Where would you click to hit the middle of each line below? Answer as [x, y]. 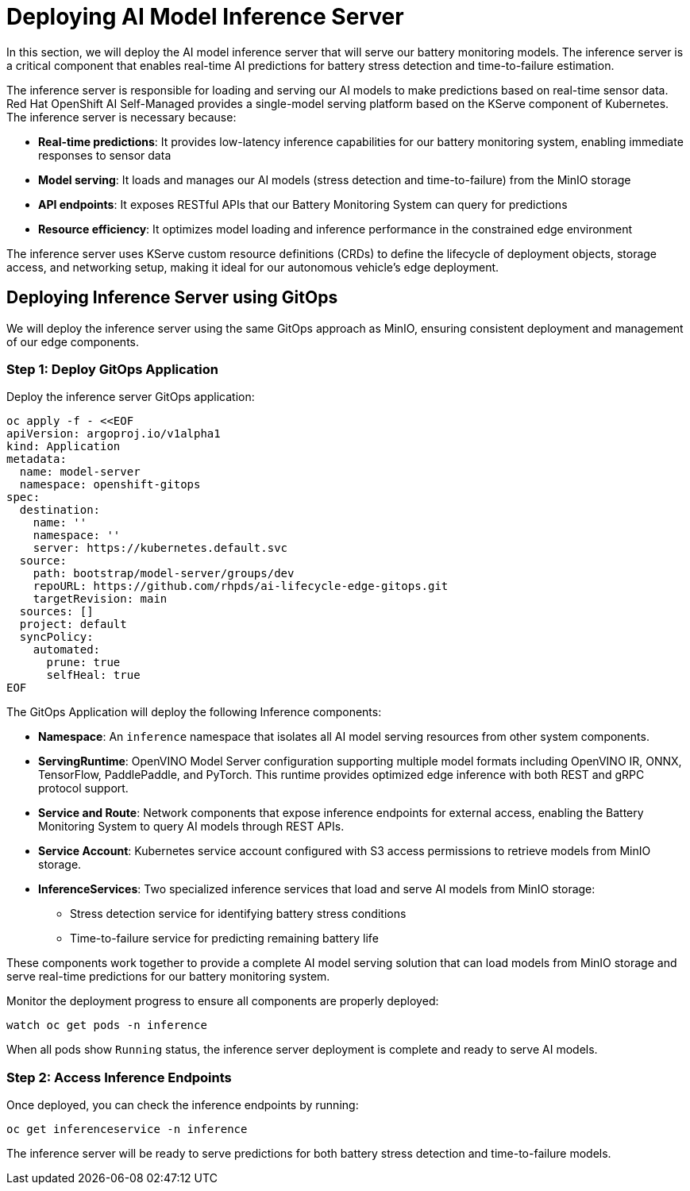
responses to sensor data [105, 155]
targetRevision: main [100, 599]
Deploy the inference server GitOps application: [131, 397]
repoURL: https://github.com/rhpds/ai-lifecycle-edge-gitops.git [241, 586]
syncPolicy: [56, 637]
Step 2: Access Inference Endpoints [119, 1077]
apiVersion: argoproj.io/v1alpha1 [114, 434]
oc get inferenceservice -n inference [127, 1129]
